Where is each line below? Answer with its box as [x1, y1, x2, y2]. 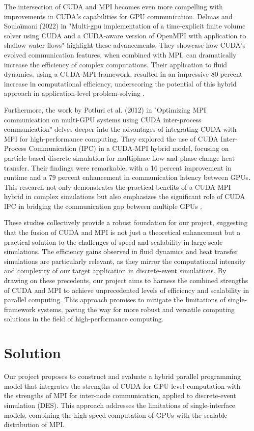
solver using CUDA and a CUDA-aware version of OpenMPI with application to [4, 30, 246, 40]
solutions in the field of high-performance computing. [4, 314, 164, 324]
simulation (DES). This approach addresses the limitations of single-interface [4, 400, 235, 410]
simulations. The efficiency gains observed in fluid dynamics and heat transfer [4, 246, 238, 257]
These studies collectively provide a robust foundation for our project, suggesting [4, 217, 248, 228]
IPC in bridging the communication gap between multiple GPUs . [4, 201, 202, 211]
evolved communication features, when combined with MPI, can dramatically [4, 49, 237, 59]
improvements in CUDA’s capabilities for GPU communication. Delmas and [4, 11, 233, 21]
